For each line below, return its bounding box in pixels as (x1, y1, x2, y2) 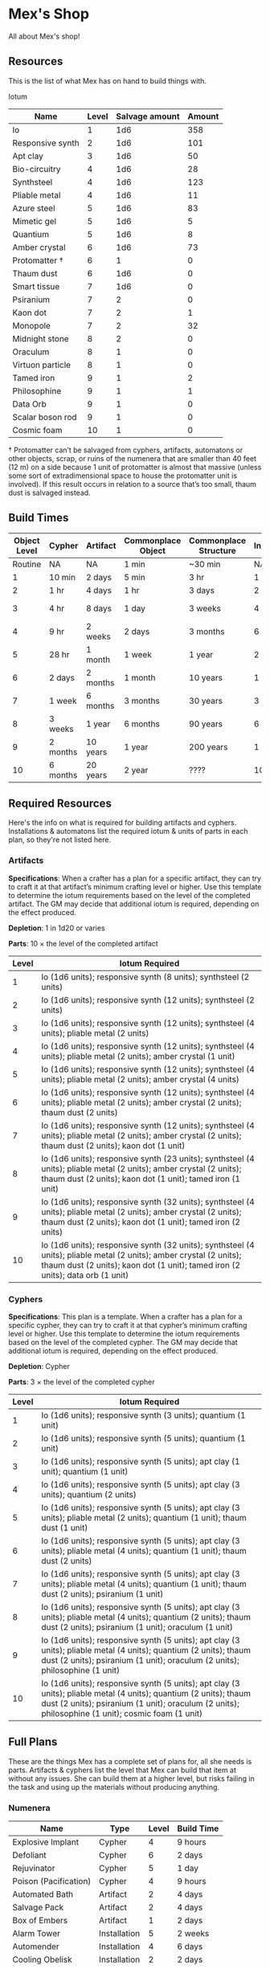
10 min (49, 571, 76, 582)
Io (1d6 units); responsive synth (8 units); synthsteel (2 (41, 971, 250, 982)
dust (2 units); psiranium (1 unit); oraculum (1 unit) (41, 1621, 233, 1632)
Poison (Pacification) (12, 1876, 92, 1887)
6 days (177, 1941, 203, 1952)
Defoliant (12, 1849, 47, 1861)
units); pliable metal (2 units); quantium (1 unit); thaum (41, 1512, 247, 1523)
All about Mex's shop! (8, 31, 80, 41)
